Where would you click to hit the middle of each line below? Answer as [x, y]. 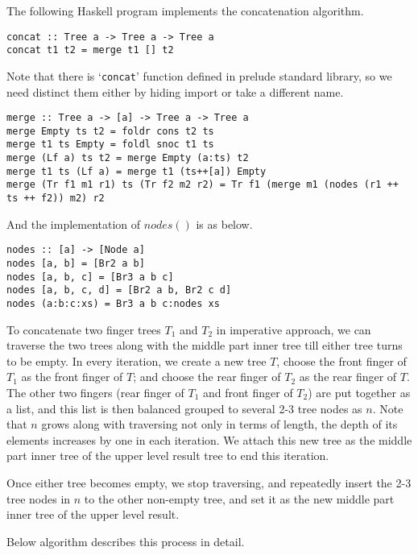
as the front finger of [72, 377]
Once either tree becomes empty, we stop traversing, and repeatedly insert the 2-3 [209, 482]
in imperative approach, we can [294, 329]
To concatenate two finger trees [84, 329]
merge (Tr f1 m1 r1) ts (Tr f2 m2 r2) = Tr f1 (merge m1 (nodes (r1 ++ [203, 185]
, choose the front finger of [341, 360]
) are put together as [359, 392]
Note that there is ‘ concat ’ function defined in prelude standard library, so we [199, 75]
